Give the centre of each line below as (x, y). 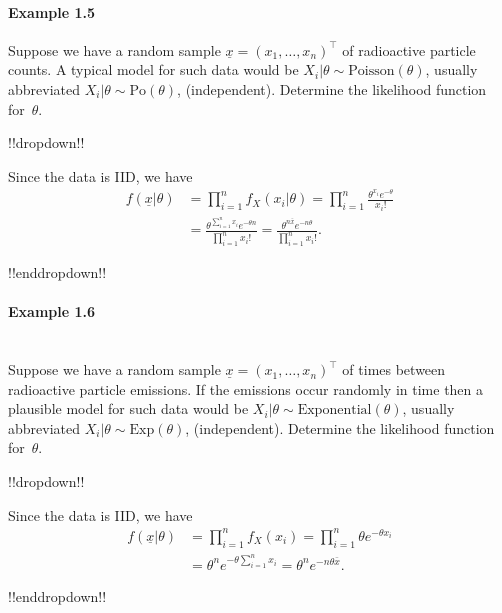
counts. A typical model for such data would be (153, 69)
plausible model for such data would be (128, 408)
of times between (394, 369)
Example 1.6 (52, 311)
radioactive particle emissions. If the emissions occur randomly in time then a (246, 388)
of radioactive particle (409, 49)
